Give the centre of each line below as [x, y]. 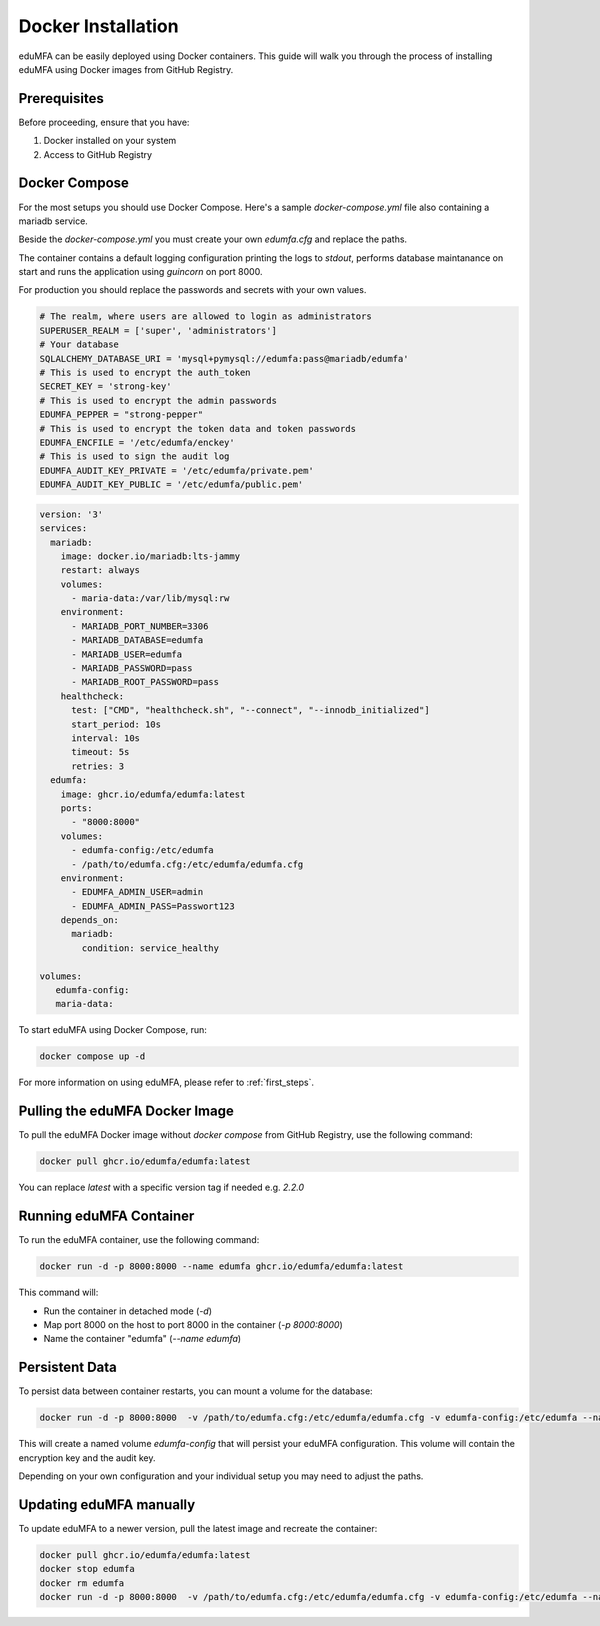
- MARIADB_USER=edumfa [127, 654]
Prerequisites [61, 98]
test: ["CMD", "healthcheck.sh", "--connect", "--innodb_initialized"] [250, 710]
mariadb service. [53, 221]
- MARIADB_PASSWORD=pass [132, 668]
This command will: [58, 1292]
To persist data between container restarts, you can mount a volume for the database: [196, 1391]
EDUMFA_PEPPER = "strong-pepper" [121, 414]
